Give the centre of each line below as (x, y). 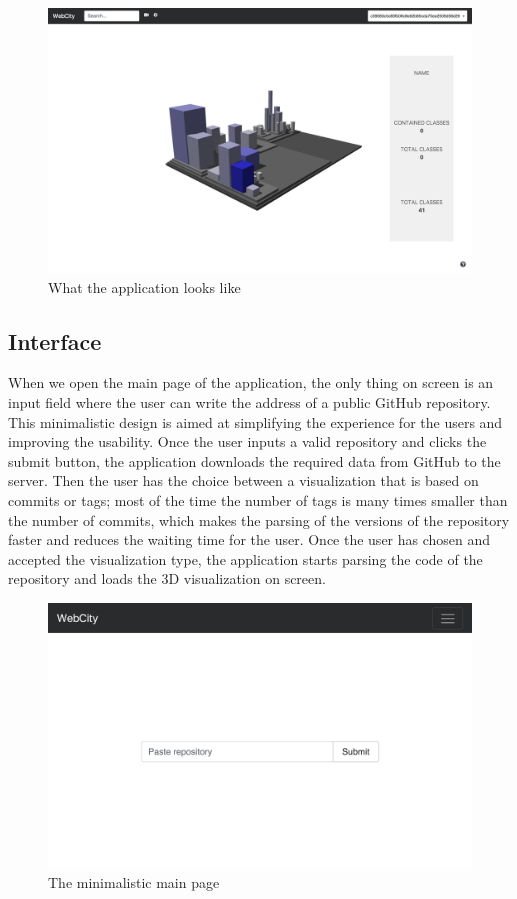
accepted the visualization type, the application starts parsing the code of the (245, 558)
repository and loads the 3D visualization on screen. (167, 578)
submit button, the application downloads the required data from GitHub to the (254, 460)
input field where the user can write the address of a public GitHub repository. (249, 401)
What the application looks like (144, 286)
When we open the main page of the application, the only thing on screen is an (251, 382)
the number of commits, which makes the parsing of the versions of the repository (259, 519)
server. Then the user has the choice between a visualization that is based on (243, 480)
